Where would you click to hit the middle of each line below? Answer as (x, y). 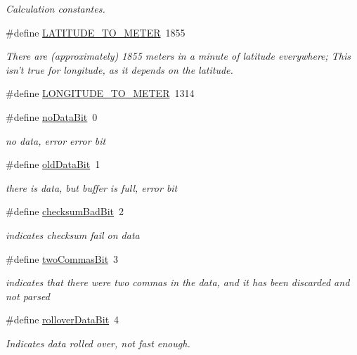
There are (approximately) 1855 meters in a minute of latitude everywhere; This (178, 56)
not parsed (28, 296)
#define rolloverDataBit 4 (63, 319)
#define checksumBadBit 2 (65, 211)
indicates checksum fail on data (73, 234)
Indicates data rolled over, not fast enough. (98, 343)
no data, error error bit (56, 140)
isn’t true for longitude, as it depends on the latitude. (119, 69)
